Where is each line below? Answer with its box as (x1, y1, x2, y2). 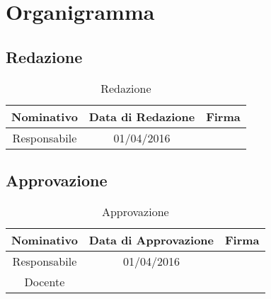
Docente (24, 273, 65, 290)
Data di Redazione (88, 108, 195, 125)
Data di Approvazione (88, 231, 214, 248)
